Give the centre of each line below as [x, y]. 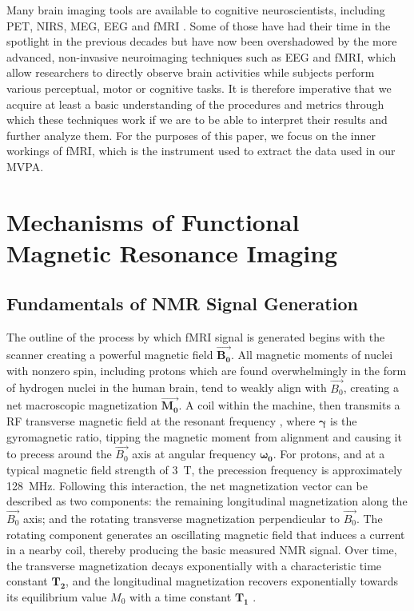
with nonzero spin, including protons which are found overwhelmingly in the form [207, 370]
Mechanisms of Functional [153, 221]
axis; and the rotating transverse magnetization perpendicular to [181, 518]
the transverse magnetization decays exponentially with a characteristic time [194, 565]
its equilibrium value [57, 596]
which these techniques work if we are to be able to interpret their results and [197, 120]
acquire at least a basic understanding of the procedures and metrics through [195, 104]
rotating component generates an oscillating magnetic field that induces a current [206, 534]
